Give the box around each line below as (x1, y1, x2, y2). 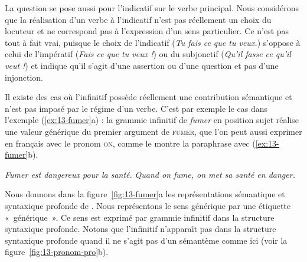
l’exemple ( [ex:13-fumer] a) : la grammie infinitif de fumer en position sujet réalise (5, 114, 299, 126)
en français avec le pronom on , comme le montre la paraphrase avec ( (5, 137, 256, 149)
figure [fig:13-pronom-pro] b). (5, 246, 109, 258)
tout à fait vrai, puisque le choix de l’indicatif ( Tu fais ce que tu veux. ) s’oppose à (5, 36, 301, 48)
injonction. (5, 71, 43, 83)
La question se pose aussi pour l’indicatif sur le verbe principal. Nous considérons (5, 2, 299, 14)
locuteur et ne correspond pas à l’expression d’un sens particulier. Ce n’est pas (5, 25, 289, 37)
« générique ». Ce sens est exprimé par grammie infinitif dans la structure (5, 211, 275, 223)
